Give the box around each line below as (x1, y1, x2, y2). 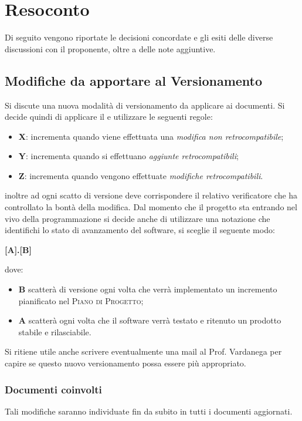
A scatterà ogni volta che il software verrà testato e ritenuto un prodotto (18, 314, 281, 326)
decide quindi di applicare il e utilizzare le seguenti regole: (5, 110, 213, 123)
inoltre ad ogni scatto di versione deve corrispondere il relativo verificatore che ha (5, 189, 298, 201)
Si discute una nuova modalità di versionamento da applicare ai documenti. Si (5, 99, 285, 111)
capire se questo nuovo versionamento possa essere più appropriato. (5, 357, 246, 369)
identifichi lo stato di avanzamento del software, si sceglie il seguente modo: (5, 224, 275, 236)
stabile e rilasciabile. (18, 325, 91, 338)
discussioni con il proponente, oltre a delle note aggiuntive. (5, 42, 216, 55)
